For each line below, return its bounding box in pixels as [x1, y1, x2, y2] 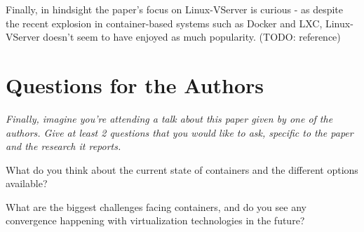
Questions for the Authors [6, 70, 264, 99]
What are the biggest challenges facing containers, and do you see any [6, 199, 306, 214]
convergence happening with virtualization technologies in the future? [6, 213, 305, 228]
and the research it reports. [6, 139, 121, 153]
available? [6, 176, 48, 191]
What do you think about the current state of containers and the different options [6, 162, 358, 177]
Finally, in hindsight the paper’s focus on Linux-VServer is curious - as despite [6, 2, 344, 16]
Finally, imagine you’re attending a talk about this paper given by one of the [6, 111, 333, 125]
